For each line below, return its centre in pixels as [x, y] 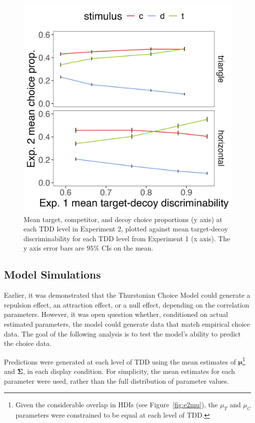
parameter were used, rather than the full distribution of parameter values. [116, 381]
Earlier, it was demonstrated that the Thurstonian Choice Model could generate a [127, 295]
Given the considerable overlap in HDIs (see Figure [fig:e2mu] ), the [117, 405]
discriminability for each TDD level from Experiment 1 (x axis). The [127, 238]
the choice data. [28, 343]
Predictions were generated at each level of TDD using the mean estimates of [120, 361]
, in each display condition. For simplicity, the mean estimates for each [129, 371]
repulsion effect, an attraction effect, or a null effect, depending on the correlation [127, 304]
